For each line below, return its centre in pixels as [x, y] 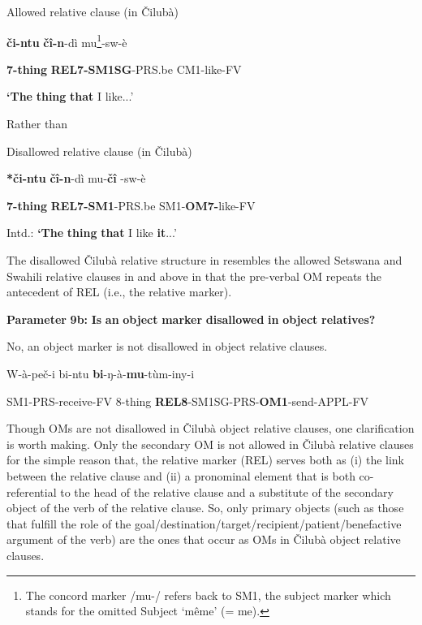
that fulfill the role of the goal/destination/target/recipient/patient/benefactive [204, 523]
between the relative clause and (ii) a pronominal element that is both [181, 475]
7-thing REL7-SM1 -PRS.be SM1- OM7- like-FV [131, 205]
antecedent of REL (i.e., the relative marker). [119, 292]
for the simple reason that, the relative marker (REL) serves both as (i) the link [206, 460]
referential [32, 491]
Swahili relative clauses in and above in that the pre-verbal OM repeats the [194, 276]
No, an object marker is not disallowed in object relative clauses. [167, 346]
